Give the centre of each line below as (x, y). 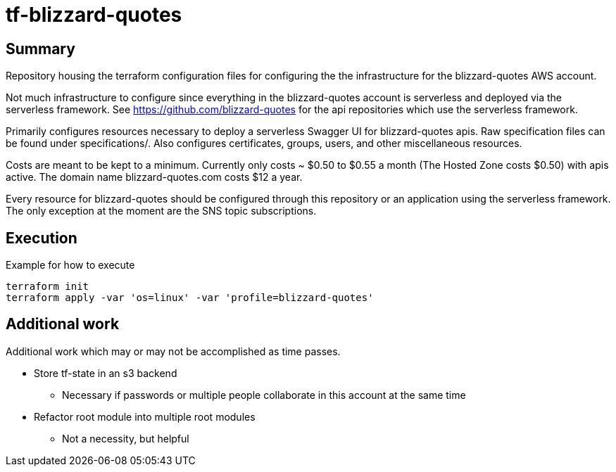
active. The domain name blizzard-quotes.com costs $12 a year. (154, 177)
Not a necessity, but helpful (126, 438)
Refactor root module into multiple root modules (145, 416)
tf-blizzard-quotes (94, 15)
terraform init (48, 287)
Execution (42, 238)
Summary (40, 49)
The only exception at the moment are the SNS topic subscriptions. (161, 211)
